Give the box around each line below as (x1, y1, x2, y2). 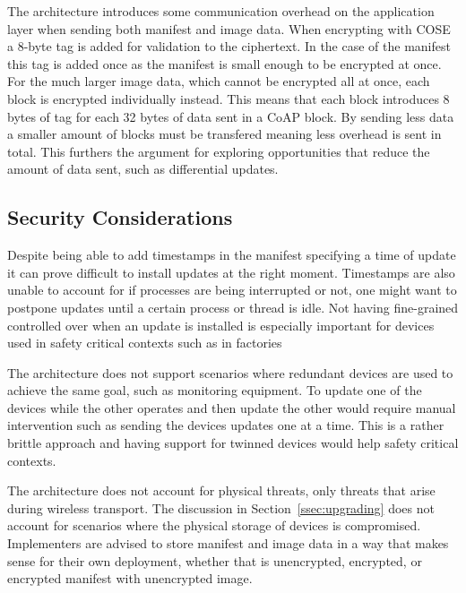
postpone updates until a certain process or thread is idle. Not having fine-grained (7, 297, 459, 316)
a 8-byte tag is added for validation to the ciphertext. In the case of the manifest (7, 37, 451, 56)
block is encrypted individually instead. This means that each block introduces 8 (7, 89, 450, 107)
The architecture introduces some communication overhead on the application (7, 2, 435, 20)
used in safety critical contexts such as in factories (7, 333, 282, 352)
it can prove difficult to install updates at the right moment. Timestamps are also (7, 262, 455, 281)
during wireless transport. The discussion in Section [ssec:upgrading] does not (7, 498, 435, 517)
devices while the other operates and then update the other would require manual (7, 398, 456, 417)
